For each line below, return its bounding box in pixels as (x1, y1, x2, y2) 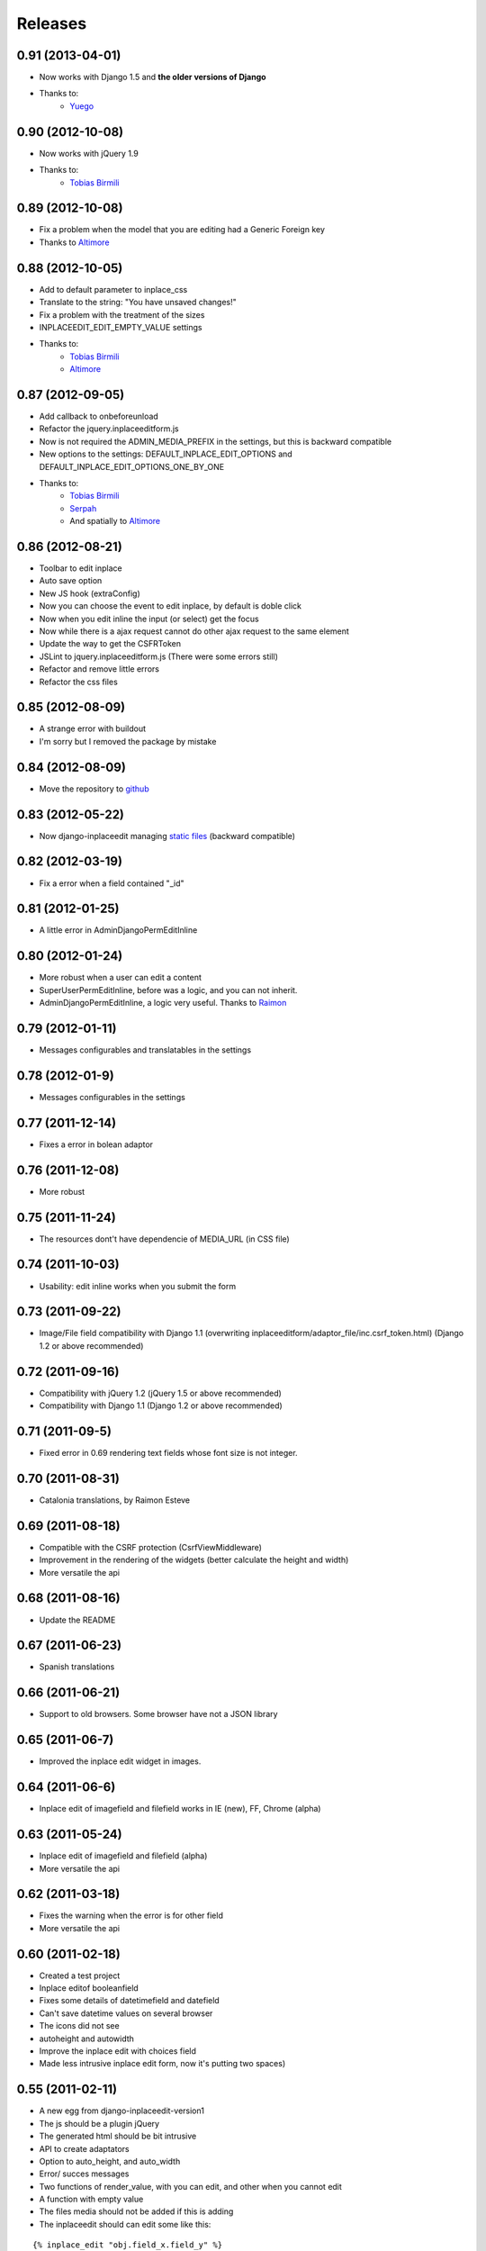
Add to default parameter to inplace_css (39, 284, 188, 294)
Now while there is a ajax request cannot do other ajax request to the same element (39, 626, 350, 637)
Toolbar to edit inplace (39, 563, 122, 574)
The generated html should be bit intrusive (39, 2130, 197, 2142)
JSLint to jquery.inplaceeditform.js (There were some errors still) (39, 651, 279, 662)
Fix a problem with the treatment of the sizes (39, 309, 205, 320)
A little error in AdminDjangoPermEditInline (39, 925, 198, 936)
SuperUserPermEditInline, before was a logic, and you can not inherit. (39, 984, 298, 995)
